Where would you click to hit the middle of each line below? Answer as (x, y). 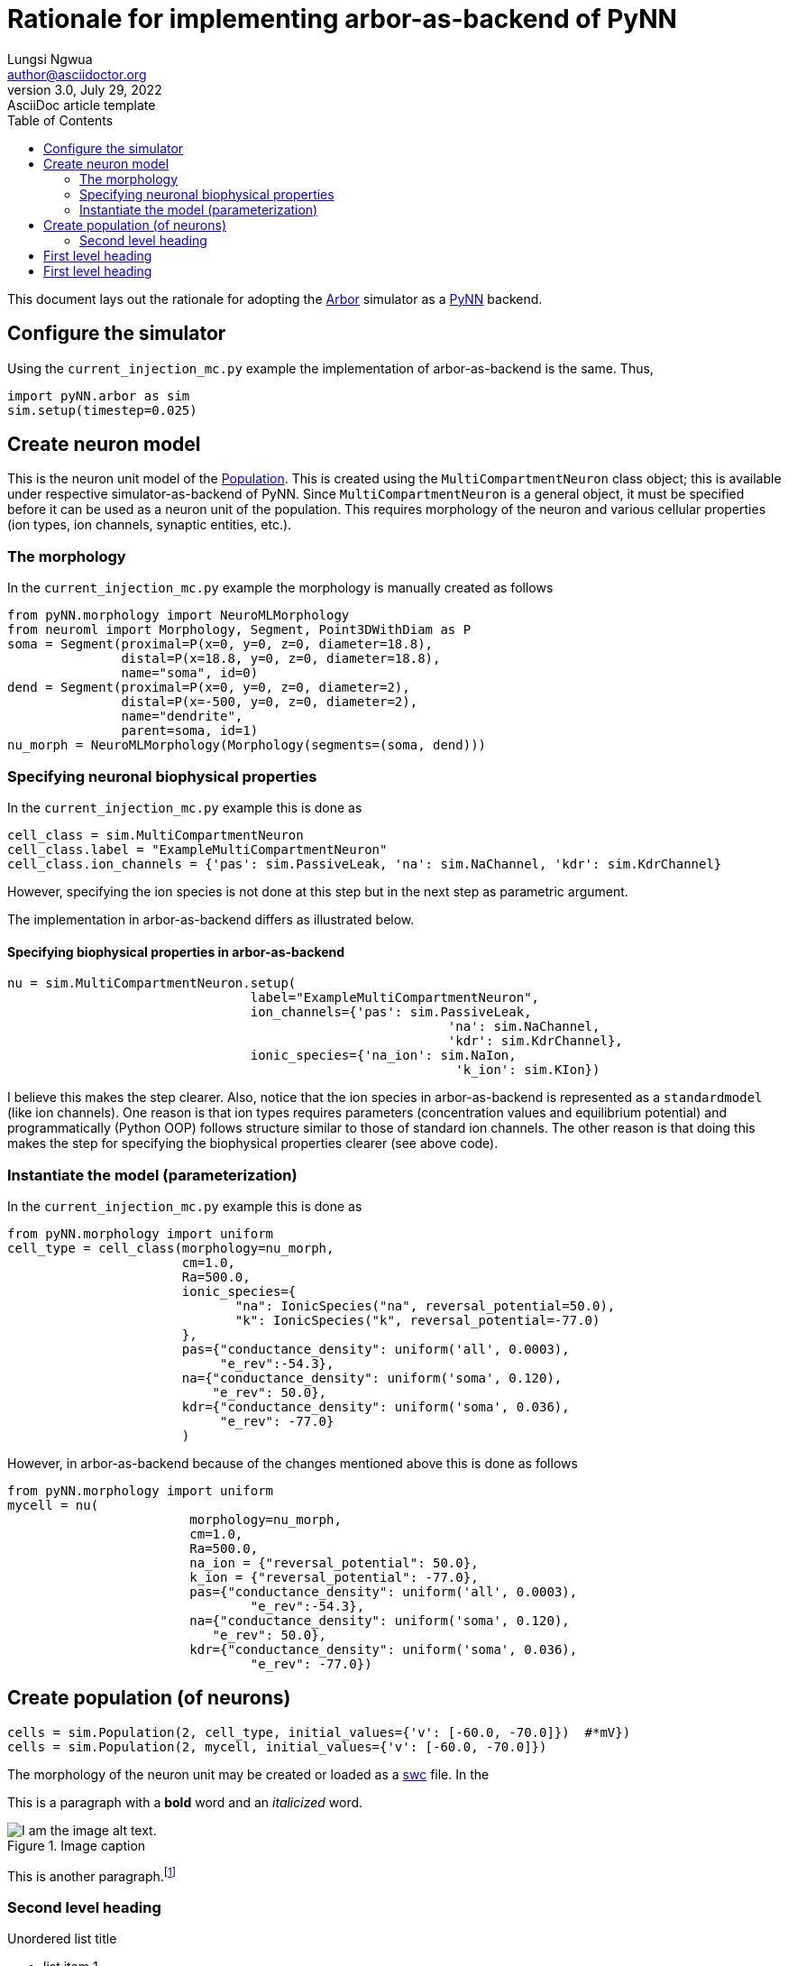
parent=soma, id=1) (190, 731)
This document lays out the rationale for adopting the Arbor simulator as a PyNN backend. (275, 299)
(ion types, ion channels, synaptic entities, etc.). (150, 525)
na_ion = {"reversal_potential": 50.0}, (334, 1562)
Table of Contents (60, 120)
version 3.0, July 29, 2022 (85, 89)
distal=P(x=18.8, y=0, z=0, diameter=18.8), (281, 659)
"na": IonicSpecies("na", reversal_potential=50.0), (425, 1305)
